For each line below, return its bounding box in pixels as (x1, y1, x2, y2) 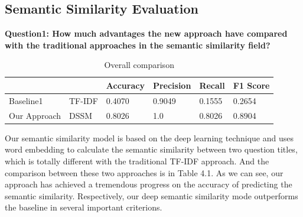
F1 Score (233, 79, 270, 91)
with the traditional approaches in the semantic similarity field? (5, 38, 271, 51)
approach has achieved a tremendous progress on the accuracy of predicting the (5, 178, 292, 190)
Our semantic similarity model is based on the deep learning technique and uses (5, 131, 294, 144)
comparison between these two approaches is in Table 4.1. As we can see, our (5, 166, 284, 179)
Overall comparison (104, 59, 174, 71)
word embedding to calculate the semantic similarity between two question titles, (5, 143, 298, 156)
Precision (152, 79, 191, 91)
